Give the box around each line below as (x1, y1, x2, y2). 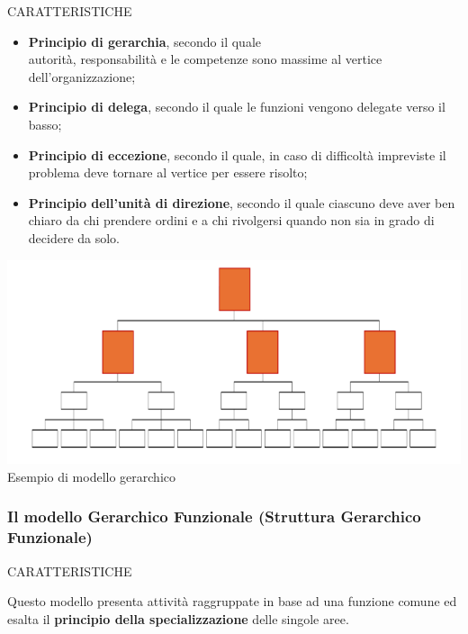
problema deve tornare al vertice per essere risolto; (28, 163, 308, 182)
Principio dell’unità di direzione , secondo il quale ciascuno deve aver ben (28, 193, 455, 212)
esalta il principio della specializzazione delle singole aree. (7, 609, 349, 628)
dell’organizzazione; (28, 67, 136, 86)
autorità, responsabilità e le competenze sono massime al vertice (28, 50, 382, 68)
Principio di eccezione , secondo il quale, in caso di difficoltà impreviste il (28, 145, 446, 164)
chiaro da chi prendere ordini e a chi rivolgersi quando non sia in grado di (28, 211, 435, 230)
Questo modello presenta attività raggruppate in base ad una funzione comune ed (7, 592, 457, 611)
